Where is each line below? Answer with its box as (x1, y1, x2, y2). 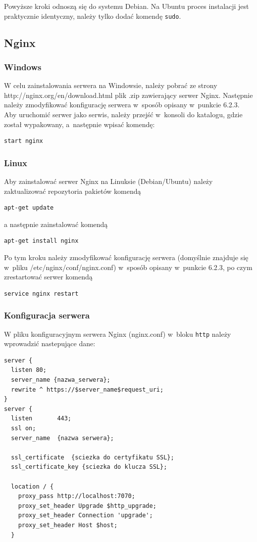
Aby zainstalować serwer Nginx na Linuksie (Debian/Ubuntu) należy (4, 176, 213, 186)
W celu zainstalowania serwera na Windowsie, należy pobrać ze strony (4, 80, 217, 90)
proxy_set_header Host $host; (18, 521, 118, 529)
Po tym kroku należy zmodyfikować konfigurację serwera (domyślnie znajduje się (4, 252, 249, 262)
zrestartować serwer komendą (4, 271, 93, 282)
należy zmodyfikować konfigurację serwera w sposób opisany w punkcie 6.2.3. (4, 99, 240, 110)
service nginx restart (4, 290, 79, 297)
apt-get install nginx (4, 237, 79, 245)
